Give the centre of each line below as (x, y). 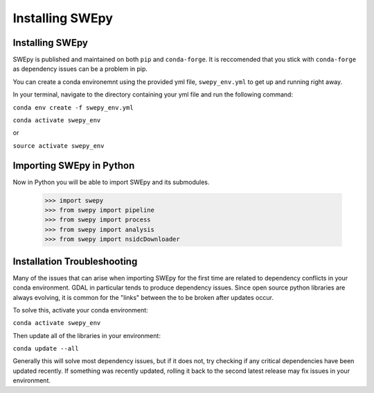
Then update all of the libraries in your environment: (87, 335)
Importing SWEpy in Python (74, 166)
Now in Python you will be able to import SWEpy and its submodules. (111, 182)
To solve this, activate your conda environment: (80, 310)
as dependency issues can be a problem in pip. (80, 69)
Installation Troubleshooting (75, 261)
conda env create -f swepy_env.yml (73, 107)
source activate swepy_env (59, 145)
